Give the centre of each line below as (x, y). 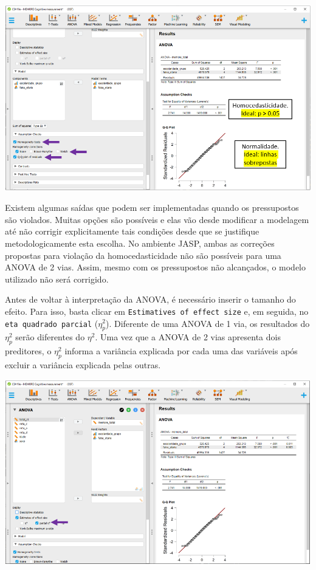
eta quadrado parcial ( (52, 323)
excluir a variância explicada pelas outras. (83, 364)
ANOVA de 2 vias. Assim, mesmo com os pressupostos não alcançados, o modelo (155, 267)
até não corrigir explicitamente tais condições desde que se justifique (132, 231)
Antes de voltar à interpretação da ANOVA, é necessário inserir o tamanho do (150, 299)
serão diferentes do (50, 337)
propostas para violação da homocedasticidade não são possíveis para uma (143, 255)
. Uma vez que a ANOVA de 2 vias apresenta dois (188, 337)
